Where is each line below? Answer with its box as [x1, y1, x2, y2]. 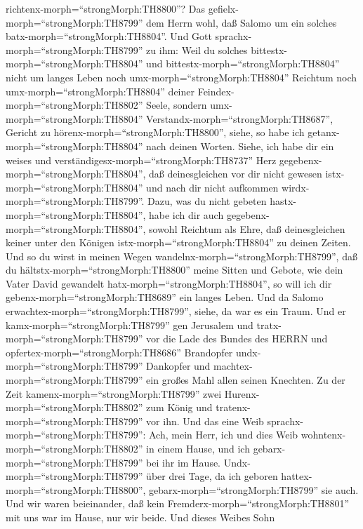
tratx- [256, 317, 282, 332]
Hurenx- [224, 386, 260, 401]
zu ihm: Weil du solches [146, 42, 248, 57]
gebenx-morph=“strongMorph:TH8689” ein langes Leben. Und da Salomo [6, 290, 324, 304]
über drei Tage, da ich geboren [146, 469, 278, 483]
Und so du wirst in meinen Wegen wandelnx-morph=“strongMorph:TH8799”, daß [6, 248, 357, 263]
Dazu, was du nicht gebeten [147, 194, 267, 208]
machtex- [213, 359, 253, 373]
